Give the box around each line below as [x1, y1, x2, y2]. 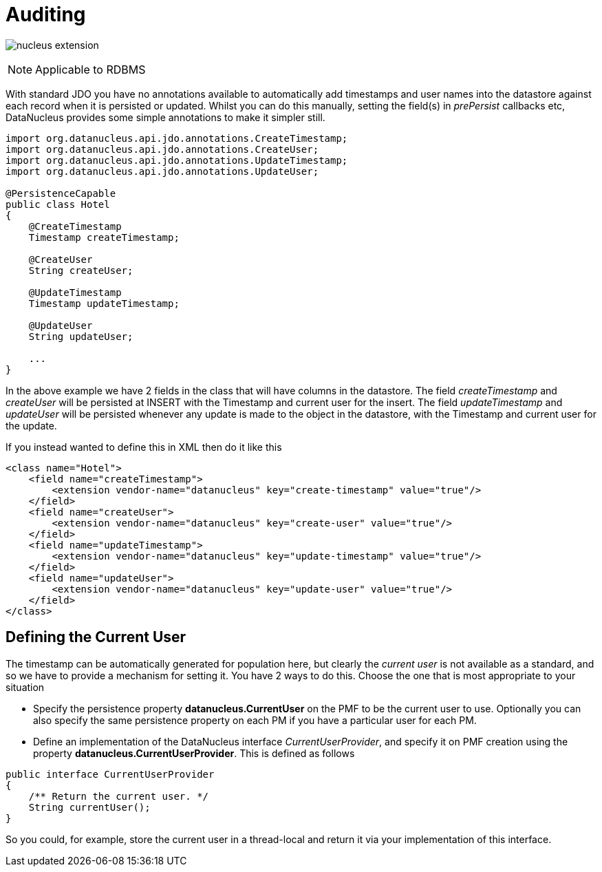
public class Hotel [6, 198, 110, 210]
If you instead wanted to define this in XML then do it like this [6, 440, 282, 453]
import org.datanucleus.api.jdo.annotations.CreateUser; [6, 143, 319, 155]
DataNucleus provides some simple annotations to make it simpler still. [6, 111, 325, 123]
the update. [6, 419, 57, 432]
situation [6, 681, 45, 693]
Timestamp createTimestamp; [28, 231, 180, 243]
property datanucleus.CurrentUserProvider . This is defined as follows [33, 747, 355, 759]
